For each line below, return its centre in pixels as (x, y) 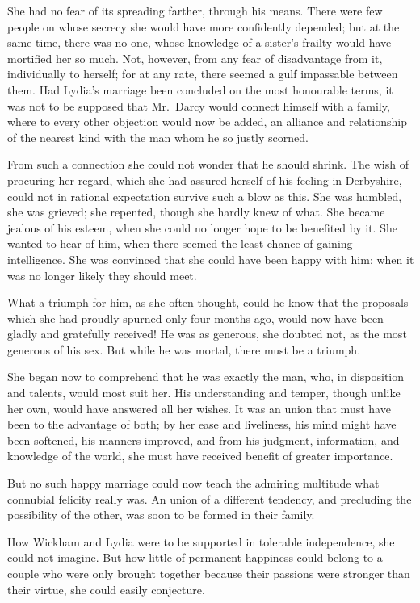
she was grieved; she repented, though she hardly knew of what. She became (196, 212)
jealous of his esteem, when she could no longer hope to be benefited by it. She (202, 227)
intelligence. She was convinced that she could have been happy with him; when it (211, 259)
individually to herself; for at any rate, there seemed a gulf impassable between (203, 74)
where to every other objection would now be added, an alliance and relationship (207, 121)
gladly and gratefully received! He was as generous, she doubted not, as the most (207, 334)
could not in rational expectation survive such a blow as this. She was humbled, (205, 196)
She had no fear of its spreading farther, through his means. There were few (195, 10)
